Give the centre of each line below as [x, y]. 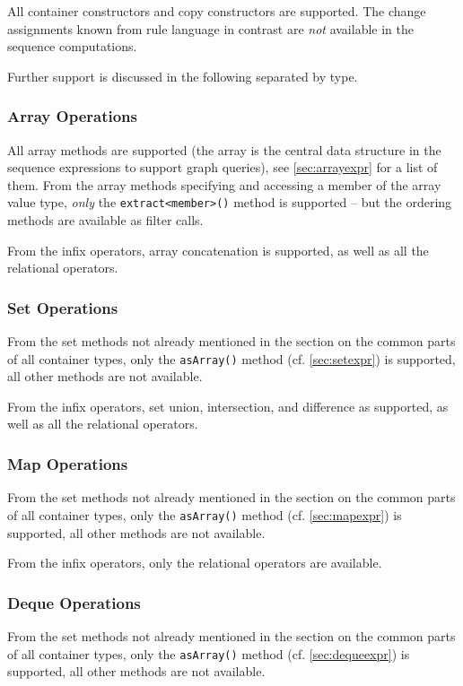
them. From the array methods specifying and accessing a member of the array [224, 184]
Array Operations [72, 116]
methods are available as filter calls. [105, 220]
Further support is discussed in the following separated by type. [183, 76]
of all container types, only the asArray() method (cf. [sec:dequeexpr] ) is [209, 653]
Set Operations [63, 307]
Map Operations [68, 463]
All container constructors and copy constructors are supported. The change [217, 11]
